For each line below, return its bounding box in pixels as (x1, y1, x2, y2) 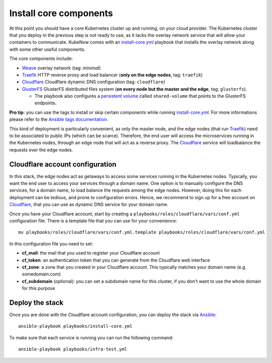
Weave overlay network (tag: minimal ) (22, 65, 101, 71)
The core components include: (9, 55, 73, 62)
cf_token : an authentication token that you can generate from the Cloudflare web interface (22, 257, 210, 263)
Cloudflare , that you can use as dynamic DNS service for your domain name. (9, 202, 169, 208)
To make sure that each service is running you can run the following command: (9, 334, 174, 340)
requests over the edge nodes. (9, 147, 73, 153)
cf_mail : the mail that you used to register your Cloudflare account (22, 250, 160, 256)
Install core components (9, 8, 113, 19)
